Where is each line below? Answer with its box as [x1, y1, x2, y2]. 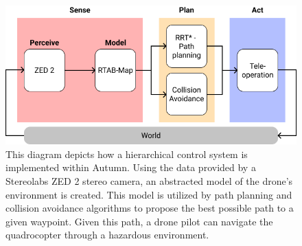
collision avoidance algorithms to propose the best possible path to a [5, 201, 294, 215]
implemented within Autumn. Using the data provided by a [5, 160, 256, 175]
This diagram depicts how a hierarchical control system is [5, 146, 248, 161]
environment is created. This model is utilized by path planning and [5, 187, 292, 201]
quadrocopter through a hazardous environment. [5, 227, 209, 242]
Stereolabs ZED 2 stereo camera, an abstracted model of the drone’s [5, 174, 293, 188]
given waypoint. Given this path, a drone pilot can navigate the [5, 214, 273, 228]
